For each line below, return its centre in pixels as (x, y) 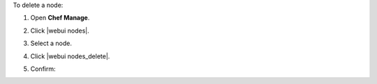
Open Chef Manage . (60, 18)
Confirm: (43, 69)
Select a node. (51, 43)
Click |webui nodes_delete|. (70, 56)
